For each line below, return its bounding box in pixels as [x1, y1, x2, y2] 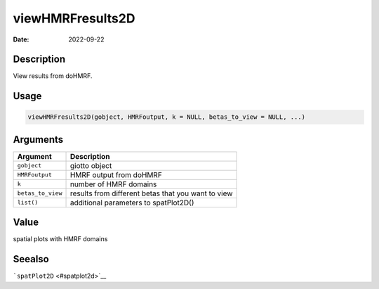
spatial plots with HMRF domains [13, 235, 108, 243]
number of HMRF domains [69, 179, 157, 189]
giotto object [69, 160, 112, 170]
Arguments [13, 134, 64, 146]
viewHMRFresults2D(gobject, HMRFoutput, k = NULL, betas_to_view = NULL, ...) [27, 113, 305, 121]
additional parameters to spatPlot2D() [69, 198, 194, 207]
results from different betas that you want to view [69, 188, 233, 198]
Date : [13, 35, 29, 44]
